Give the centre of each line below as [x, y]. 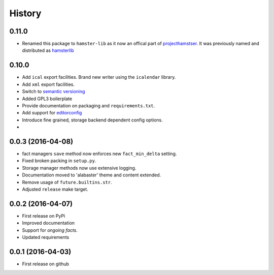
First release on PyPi [44, 216]
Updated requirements [46, 237]
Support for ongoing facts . [50, 230]
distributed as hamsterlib [48, 50]
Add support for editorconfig [52, 113]
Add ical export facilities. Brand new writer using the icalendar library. [99, 77]
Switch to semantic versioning [54, 91]
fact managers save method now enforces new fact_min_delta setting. [99, 154]
